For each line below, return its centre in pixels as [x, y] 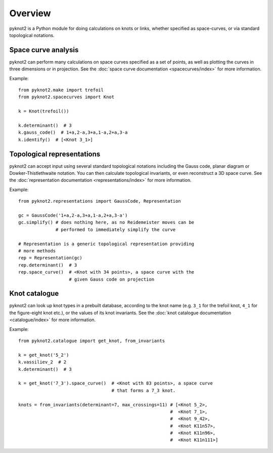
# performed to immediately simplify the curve [116, 230]
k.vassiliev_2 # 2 [42, 362]
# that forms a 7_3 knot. [144, 390]
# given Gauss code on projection [111, 279]
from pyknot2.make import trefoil [61, 90]
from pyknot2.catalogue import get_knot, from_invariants [92, 341]
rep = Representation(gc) [51, 258]
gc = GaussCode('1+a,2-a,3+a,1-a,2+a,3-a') [73, 215]
